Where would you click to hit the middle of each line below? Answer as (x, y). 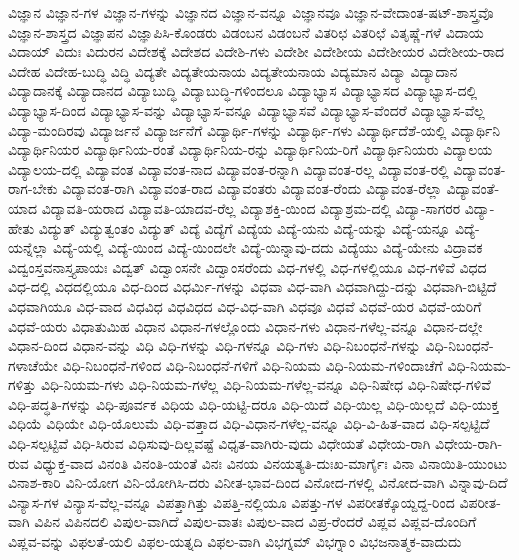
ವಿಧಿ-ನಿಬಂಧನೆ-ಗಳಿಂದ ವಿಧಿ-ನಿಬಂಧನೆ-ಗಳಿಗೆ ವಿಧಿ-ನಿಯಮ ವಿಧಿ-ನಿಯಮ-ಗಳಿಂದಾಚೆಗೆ (252, 364)
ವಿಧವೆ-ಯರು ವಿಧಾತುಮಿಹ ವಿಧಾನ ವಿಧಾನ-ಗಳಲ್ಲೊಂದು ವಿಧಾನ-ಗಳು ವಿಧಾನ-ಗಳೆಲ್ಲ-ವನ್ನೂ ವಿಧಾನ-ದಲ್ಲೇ (245, 325)
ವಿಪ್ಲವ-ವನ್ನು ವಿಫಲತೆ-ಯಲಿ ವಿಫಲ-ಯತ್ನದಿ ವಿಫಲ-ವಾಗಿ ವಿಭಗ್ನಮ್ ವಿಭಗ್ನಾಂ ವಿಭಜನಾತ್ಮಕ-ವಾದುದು (235, 541)
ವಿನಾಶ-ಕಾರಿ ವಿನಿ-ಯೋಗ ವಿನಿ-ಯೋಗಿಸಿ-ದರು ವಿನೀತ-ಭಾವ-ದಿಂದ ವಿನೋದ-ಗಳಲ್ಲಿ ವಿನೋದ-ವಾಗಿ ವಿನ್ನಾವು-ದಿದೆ (258, 482)
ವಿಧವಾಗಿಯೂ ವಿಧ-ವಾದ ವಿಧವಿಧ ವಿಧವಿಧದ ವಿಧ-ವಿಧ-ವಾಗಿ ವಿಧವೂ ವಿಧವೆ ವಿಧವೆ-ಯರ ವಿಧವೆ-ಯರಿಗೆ (245, 305)
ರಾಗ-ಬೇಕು (33, 188)
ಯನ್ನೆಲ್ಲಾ (28, 247)
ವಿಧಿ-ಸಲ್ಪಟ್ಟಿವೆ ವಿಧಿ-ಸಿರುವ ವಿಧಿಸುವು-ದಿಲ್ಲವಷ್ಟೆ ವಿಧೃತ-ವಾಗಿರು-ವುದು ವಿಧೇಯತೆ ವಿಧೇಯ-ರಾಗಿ (219, 443)
